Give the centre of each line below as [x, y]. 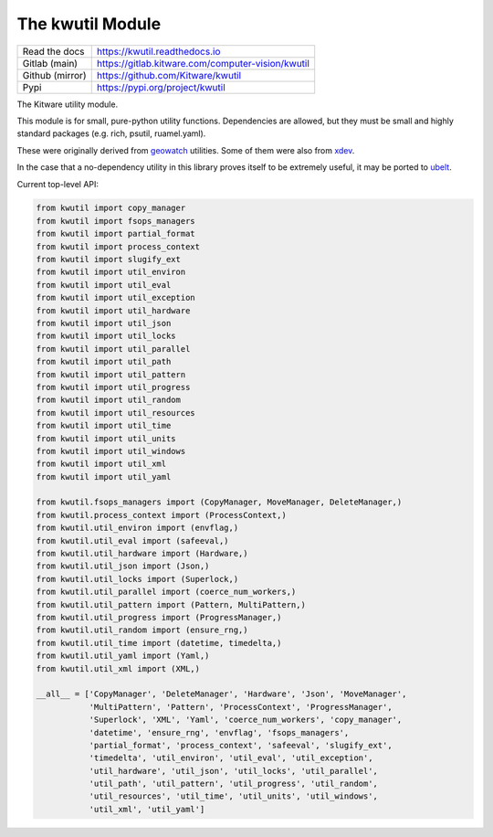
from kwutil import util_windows [111, 451]
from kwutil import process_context [118, 246]
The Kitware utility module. [68, 104]
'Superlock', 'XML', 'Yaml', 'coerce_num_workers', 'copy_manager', [246, 720]
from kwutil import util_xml [101, 464]
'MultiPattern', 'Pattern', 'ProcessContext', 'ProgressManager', [241, 707]
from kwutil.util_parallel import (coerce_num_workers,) [166, 592]
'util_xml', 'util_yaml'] [147, 809]
